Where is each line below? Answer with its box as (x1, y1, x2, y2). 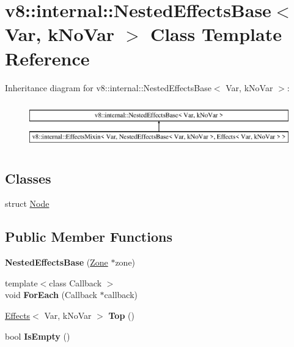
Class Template (150, 21, 282, 47)
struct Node (5, 197, 50, 210)
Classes (5, 168, 51, 187)
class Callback (49, 276, 102, 289)
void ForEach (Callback (5, 288, 97, 301)
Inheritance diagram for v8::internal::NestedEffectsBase (5, 81, 211, 94)
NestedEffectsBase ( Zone (5, 256, 108, 269)
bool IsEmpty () (5, 329, 70, 342)
